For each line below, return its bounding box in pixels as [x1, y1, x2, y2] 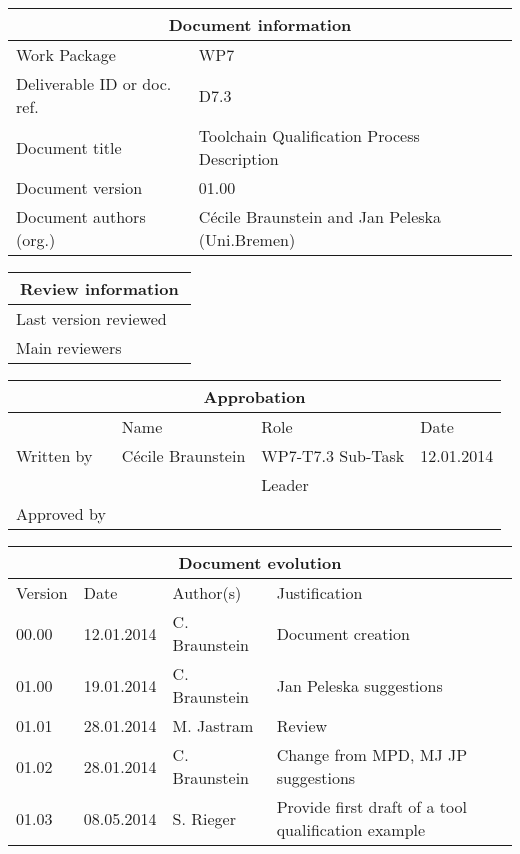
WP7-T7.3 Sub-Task [261, 444, 405, 467]
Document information [168, 13, 352, 36]
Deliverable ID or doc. [16, 72, 172, 95]
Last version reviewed [16, 307, 167, 330]
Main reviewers [16, 336, 122, 359]
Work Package [16, 43, 116, 66]
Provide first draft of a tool [276, 795, 467, 818]
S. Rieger [172, 806, 236, 830]
